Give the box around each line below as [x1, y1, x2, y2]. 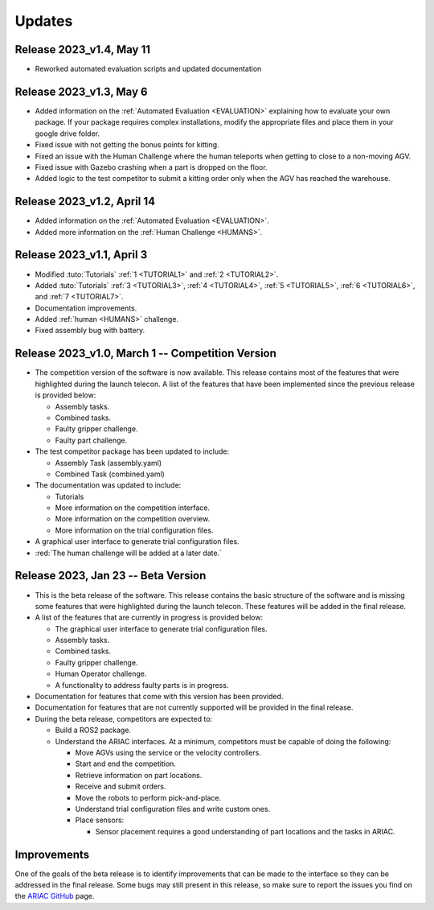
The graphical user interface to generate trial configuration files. [55, 624, 268, 633]
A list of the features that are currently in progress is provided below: [35, 612, 264, 623]
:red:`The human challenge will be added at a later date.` [35, 548, 223, 558]
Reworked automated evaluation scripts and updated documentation [35, 64, 262, 74]
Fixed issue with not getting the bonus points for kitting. [35, 140, 220, 150]
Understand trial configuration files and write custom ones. [75, 804, 271, 813]
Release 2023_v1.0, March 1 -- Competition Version [14, 347, 277, 360]
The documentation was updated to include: [35, 480, 182, 490]
